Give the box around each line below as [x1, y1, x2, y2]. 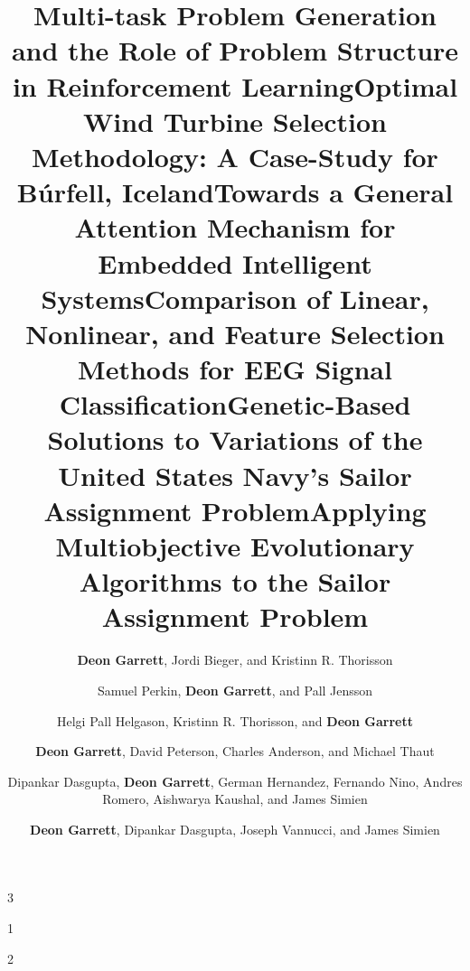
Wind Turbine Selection [83, 102, 387, 139]
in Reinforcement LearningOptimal [12, 67, 458, 104]
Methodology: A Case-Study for [32, 137, 438, 174]
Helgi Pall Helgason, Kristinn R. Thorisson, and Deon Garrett [56, 711, 414, 730]
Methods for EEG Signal [78, 350, 392, 387]
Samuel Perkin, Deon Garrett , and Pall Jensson [97, 680, 373, 699]
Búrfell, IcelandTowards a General [16, 173, 454, 210]
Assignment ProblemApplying [43, 491, 427, 528]
